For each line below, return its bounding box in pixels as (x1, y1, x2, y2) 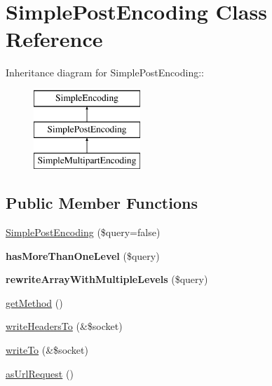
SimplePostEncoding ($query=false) (6, 225, 161, 240)
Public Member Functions (6, 192, 198, 214)
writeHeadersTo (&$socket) (6, 319, 123, 333)
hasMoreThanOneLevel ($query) (6, 248, 160, 263)
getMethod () (6, 295, 63, 310)
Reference (6, 25, 103, 53)
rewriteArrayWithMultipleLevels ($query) (6, 272, 208, 287)
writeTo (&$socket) (6, 343, 88, 357)
